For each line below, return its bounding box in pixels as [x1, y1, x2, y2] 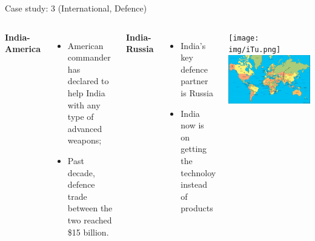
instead [181, 178, 207, 191]
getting [181, 142, 207, 155]
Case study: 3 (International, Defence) [5, 2, 147, 14]
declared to [67, 74, 109, 87]
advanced [67, 122, 102, 134]
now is [181, 119, 204, 131]
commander [67, 51, 111, 64]
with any [67, 98, 101, 111]
